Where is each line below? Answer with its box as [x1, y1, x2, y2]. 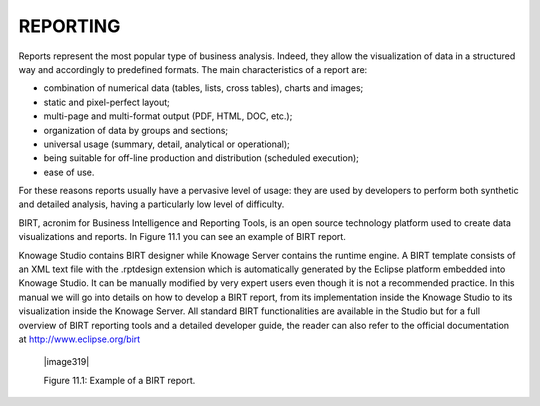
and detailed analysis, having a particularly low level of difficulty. [18, 198, 285, 210]
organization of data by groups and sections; [43, 124, 229, 136]
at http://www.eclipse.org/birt [18, 333, 141, 345]
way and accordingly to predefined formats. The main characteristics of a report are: [18, 63, 368, 75]
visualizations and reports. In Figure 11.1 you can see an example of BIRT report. [18, 231, 347, 243]
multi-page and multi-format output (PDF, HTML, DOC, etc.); [43, 110, 293, 122]
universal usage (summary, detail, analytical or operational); [43, 138, 290, 150]
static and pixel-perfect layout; [43, 96, 170, 108]
